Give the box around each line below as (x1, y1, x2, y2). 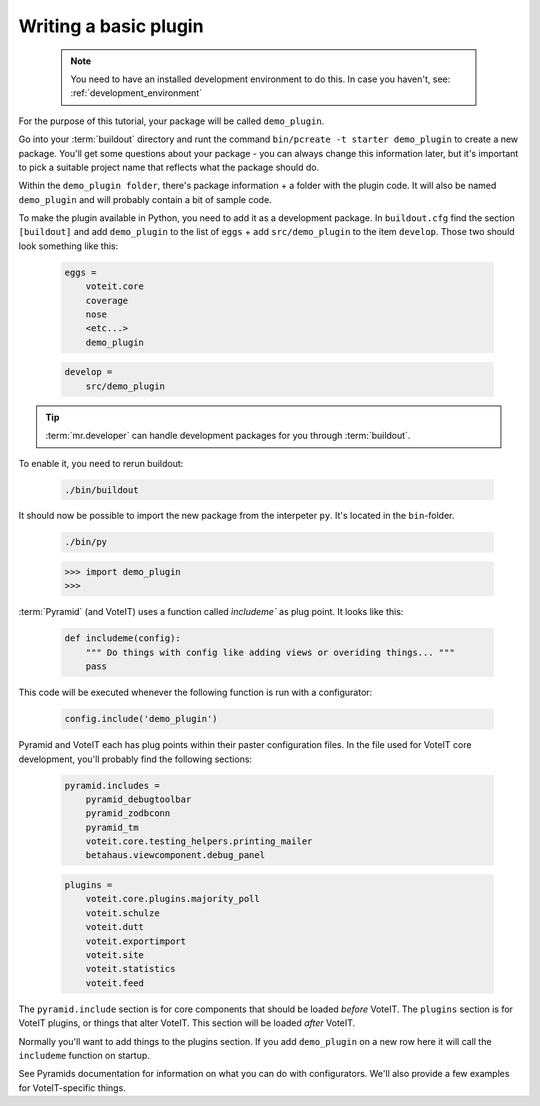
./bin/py (64, 536, 108, 548)
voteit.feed (85, 977, 145, 989)
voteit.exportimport (85, 935, 187, 947)
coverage (85, 295, 129, 306)
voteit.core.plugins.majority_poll (85, 893, 260, 905)
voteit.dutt (85, 921, 145, 933)
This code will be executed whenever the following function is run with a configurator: (18, 686, 373, 699)
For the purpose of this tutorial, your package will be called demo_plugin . (18, 115, 325, 127)
